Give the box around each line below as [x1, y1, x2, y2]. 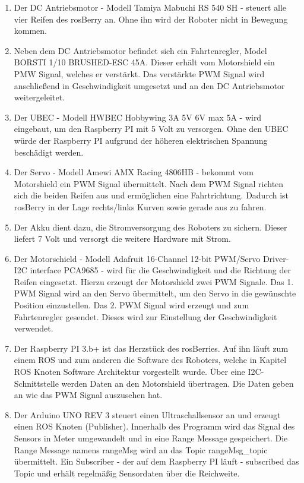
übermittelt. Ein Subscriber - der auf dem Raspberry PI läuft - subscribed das [14, 455, 299, 468]
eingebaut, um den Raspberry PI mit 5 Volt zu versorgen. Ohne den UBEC [14, 122, 289, 135]
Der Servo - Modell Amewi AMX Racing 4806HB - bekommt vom [14, 166, 254, 178]
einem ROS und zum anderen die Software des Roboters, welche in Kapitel [14, 353, 287, 366]
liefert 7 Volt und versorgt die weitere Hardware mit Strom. [14, 232, 231, 245]
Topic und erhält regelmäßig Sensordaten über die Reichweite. [14, 466, 240, 479]
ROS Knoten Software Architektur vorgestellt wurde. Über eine [14, 365, 245, 378]
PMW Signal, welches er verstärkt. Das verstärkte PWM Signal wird [14, 67, 265, 80]
